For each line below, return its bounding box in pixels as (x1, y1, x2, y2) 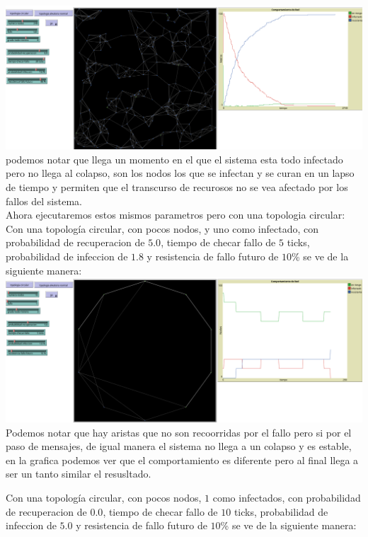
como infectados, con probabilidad (212, 490, 361, 504)
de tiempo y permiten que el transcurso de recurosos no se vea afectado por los (6, 180, 348, 195)
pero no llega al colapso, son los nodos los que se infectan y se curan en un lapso (6, 166, 355, 180)
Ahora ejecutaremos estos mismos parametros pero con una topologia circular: (6, 207, 345, 222)
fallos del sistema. (6, 193, 82, 208)
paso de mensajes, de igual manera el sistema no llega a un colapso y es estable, (6, 439, 352, 454)
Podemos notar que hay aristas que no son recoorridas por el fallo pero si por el (6, 425, 352, 439)
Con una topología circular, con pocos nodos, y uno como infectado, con (6, 221, 319, 236)
